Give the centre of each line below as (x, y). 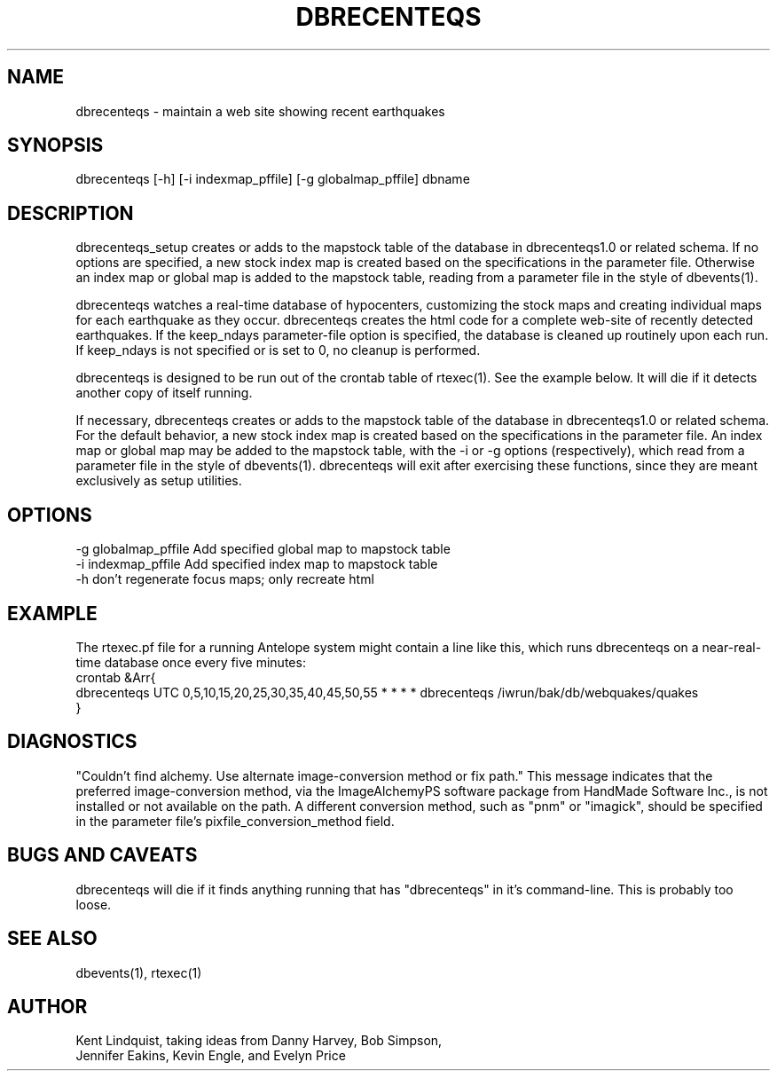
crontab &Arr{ (116, 677)
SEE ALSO (52, 939)
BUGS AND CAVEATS (102, 855)
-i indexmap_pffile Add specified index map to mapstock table (257, 564)
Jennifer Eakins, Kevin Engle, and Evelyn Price (211, 1056)
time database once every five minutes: (191, 662)
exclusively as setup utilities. (159, 481)
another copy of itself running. (164, 393)
